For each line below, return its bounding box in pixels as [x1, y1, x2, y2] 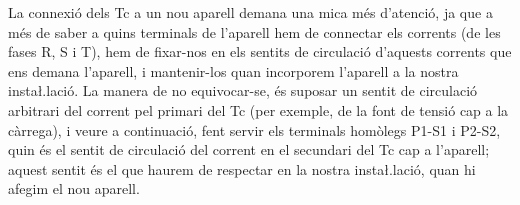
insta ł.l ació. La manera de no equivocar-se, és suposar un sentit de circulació [8, 80, 478, 101]
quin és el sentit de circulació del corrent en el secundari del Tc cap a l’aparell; [8, 139, 490, 160]
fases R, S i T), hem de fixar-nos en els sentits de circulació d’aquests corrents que [8, 41, 512, 62]
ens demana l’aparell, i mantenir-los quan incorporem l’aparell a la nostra [8, 60, 459, 81]
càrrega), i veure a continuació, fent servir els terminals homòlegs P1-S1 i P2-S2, [8, 119, 501, 140]
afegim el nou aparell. [8, 178, 140, 199]
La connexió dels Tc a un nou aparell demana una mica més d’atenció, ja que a [8, 2, 493, 22]
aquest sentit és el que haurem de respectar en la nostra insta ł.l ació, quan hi [8, 158, 476, 179]
